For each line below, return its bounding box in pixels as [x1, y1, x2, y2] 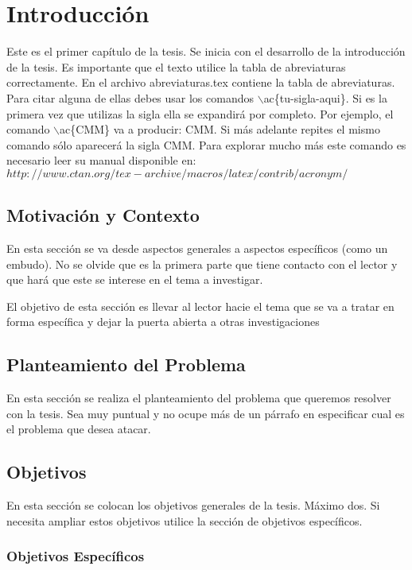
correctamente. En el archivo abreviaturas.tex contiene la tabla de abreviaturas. [6, 74, 395, 91]
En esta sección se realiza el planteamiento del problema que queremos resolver [6, 390, 391, 406]
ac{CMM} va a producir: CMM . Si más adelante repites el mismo [60, 121, 380, 138]
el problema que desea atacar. [6, 421, 151, 437]
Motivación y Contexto [6, 203, 200, 227]
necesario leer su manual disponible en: [6, 152, 196, 169]
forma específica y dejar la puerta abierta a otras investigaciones [6, 313, 320, 330]
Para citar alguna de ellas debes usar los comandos [6, 89, 255, 106]
